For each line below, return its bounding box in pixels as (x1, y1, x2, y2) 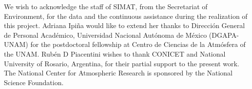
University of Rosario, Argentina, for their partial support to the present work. (4, 58, 239, 68)
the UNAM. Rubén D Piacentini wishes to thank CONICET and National (4, 48, 226, 59)
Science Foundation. (4, 77, 64, 87)
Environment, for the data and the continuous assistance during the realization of (4, 11, 248, 21)
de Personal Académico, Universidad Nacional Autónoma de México (4, 30, 207, 40)
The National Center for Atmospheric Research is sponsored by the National (4, 68, 233, 78)
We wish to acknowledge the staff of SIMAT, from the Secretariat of (4, 1, 208, 11)
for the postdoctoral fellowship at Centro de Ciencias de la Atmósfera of (30, 39, 246, 49)
